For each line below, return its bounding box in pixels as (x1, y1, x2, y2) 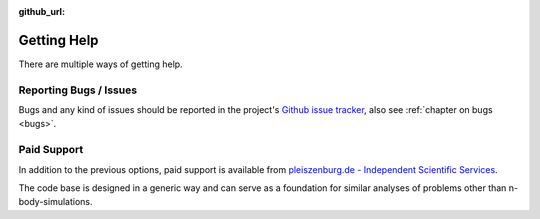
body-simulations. (18, 196, 93, 208)
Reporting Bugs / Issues (18, 83, 138, 97)
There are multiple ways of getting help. (18, 58, 184, 70)
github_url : (18, 6, 65, 17)
